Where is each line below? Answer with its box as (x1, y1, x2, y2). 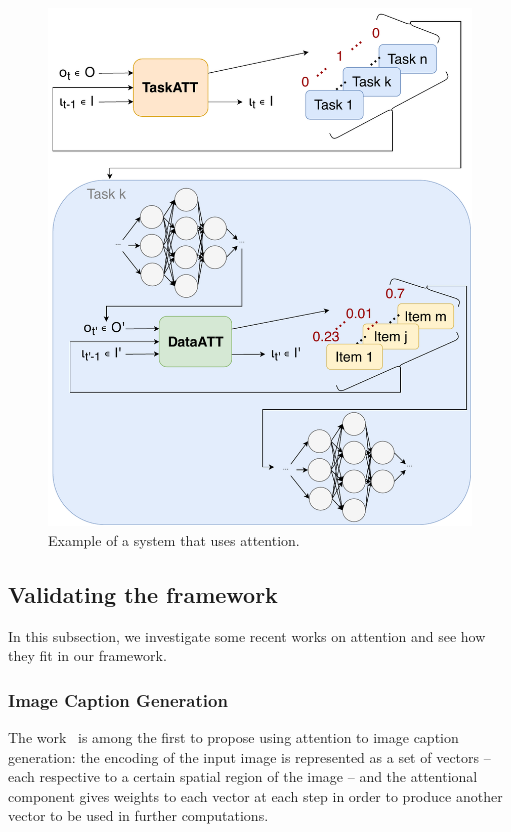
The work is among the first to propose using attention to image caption (8, 726, 459, 747)
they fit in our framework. (8, 645, 167, 666)
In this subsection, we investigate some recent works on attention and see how (8, 625, 486, 646)
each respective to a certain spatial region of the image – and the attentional (8, 766, 478, 787)
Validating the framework (8, 578, 278, 609)
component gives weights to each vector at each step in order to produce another (8, 785, 503, 806)
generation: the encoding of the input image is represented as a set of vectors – (8, 746, 491, 767)
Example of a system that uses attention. (48, 529, 300, 550)
